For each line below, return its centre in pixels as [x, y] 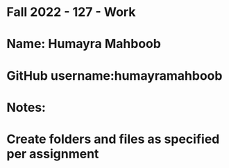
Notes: [26, 107]
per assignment [53, 154]
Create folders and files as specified [113, 139]
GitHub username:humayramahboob [114, 75]
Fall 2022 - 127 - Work [71, 12]
